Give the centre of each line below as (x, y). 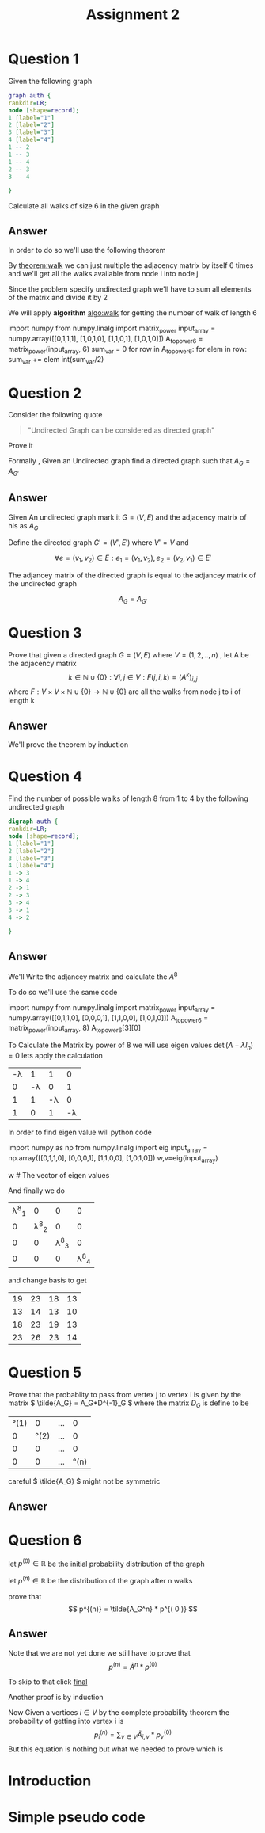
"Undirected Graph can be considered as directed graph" (121, 430)
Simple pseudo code (77, 1818)
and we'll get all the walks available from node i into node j (103, 274)
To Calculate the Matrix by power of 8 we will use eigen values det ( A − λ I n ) (131, 1046)
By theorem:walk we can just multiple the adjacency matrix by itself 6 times (131, 265)
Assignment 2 (133, 15)
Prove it (21, 446)
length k (21, 701)
